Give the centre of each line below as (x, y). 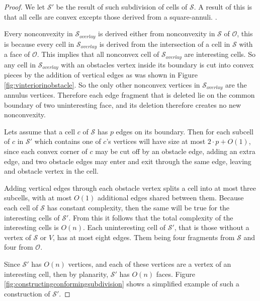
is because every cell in (39, 44)
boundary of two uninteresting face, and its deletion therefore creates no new (122, 104)
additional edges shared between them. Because (170, 198)
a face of (17, 54)
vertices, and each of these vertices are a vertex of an (150, 264)
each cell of (21, 207)
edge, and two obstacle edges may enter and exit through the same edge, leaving (128, 161)
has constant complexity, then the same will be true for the (138, 207)
